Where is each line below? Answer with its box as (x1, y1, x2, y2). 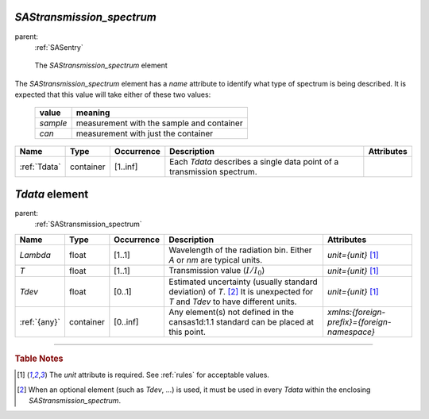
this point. (168, 326, 207, 337)
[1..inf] (114, 161, 138, 172)
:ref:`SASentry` (34, 42, 83, 52)
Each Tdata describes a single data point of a (169, 156, 339, 167)
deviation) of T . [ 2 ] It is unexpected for (168, 286, 314, 298)
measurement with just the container (75, 128, 214, 139)
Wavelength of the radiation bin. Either (168, 244, 313, 256)
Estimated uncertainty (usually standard (168, 276, 318, 287)
